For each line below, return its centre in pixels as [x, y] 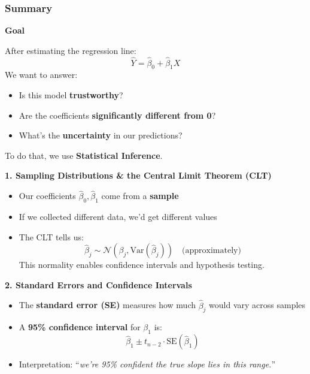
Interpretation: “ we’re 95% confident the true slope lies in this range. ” [147, 364]
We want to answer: [41, 75]
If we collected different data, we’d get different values [118, 216]
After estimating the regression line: [71, 50]
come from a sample [140, 196]
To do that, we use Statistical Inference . [84, 155]
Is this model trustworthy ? [71, 95]
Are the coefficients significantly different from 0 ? [117, 115]
